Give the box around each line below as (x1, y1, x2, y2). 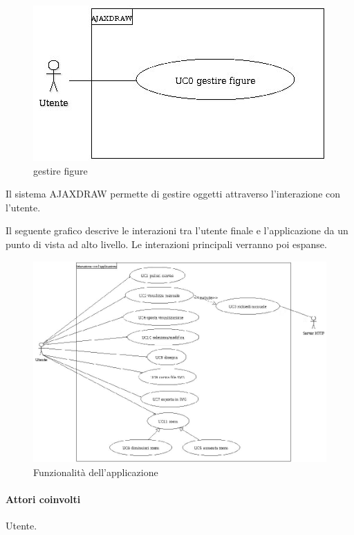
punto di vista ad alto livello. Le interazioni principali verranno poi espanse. (6, 236, 327, 251)
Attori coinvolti (6, 492, 81, 507)
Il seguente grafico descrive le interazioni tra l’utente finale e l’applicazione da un (6, 223, 348, 238)
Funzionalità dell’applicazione (33, 465, 158, 480)
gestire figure (33, 163, 88, 177)
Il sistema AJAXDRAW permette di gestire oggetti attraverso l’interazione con (6, 186, 341, 201)
